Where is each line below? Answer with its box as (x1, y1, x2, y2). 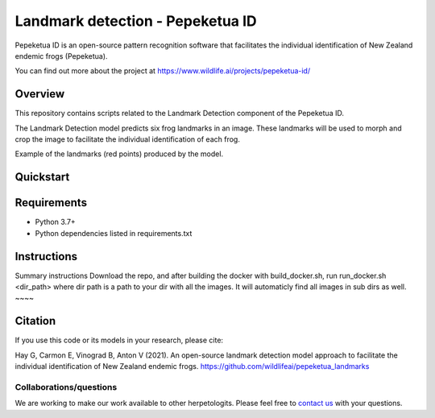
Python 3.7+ (35, 217, 76, 227)
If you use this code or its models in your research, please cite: (14, 335, 224, 346)
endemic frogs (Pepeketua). (14, 51, 108, 60)
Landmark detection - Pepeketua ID (14, 12, 257, 30)
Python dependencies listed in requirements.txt (35, 228, 193, 238)
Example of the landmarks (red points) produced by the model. (14, 149, 224, 159)
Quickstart (14, 170, 70, 184)
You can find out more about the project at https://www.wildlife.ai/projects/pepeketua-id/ (14, 66, 310, 76)
